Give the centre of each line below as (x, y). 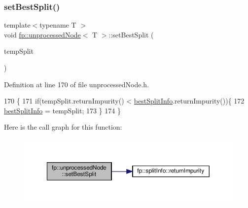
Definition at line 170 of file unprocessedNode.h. (77, 84)
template (17, 25)
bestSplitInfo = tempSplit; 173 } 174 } (62, 110)
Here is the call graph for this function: (63, 127)
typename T (58, 25)
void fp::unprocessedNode (42, 34)
